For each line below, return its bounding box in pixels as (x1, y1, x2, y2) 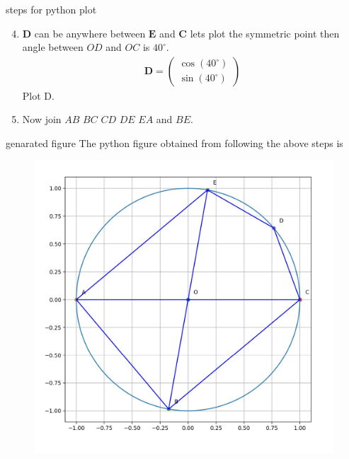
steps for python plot (6, 2, 97, 16)
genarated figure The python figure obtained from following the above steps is (6, 136, 343, 150)
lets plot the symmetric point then (190, 25, 340, 40)
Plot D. (22, 88, 55, 103)
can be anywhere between (34, 25, 146, 40)
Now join (22, 112, 62, 127)
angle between (22, 40, 84, 54)
